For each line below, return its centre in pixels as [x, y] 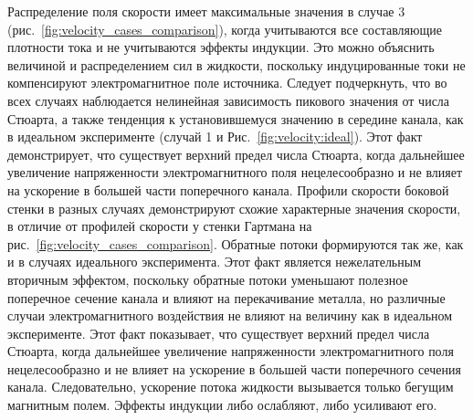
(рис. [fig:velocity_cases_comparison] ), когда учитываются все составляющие [225, 29]
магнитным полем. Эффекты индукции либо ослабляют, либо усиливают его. [222, 405]
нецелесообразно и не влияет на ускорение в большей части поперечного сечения [234, 368]
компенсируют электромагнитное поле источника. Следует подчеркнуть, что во [227, 83]
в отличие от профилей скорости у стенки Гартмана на [160, 226]
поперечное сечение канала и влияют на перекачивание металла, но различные [226, 297]
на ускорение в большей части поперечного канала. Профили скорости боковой [228, 189]
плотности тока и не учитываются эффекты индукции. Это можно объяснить [221, 47]
